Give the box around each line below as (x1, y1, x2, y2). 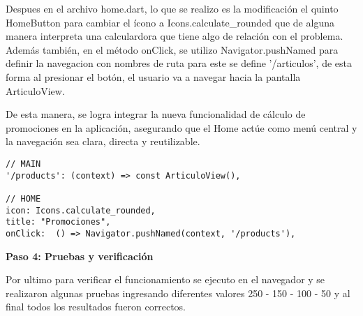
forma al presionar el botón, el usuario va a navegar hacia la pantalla (6, 69, 301, 84)
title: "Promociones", (6, 217, 111, 227)
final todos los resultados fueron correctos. (6, 299, 186, 314)
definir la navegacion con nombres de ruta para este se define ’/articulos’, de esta (6, 56, 352, 70)
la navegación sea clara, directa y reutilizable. (6, 134, 200, 149)
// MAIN (6, 158, 41, 169)
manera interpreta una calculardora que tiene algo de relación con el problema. (6, 29, 343, 43)
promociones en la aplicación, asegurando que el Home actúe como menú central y (6, 120, 357, 135)
